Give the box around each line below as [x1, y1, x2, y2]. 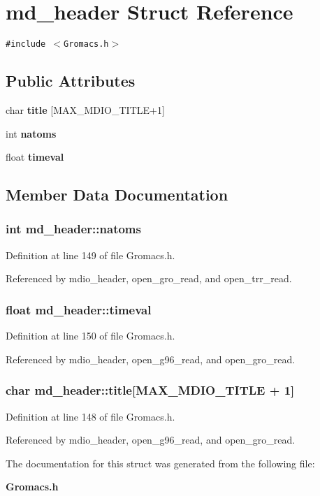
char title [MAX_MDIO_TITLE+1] [6, 102, 165, 117]
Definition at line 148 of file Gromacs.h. [6, 409, 175, 423]
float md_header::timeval [6, 300, 152, 318]
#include [6, 39, 46, 50]
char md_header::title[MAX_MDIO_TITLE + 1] [6, 381, 295, 399]
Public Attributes [6, 70, 136, 92]
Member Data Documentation [6, 184, 228, 205]
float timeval [6, 149, 64, 164]
